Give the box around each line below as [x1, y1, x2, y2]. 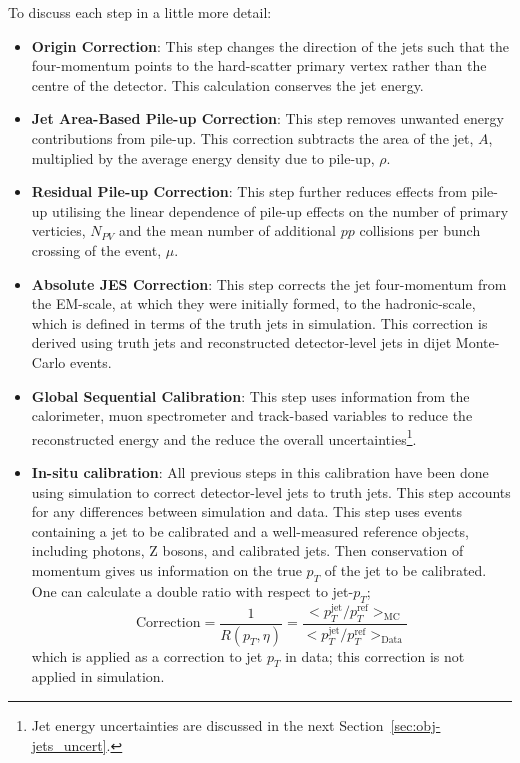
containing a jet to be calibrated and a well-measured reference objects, [31, 520, 469, 541]
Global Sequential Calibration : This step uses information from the [31, 385, 470, 406]
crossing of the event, [31, 239, 162, 260]
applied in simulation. [31, 666, 165, 687]
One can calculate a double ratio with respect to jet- [31, 580, 354, 601]
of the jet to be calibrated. [324, 559, 487, 580]
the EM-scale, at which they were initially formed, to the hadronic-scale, [31, 293, 476, 314]
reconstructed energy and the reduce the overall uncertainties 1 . [31, 425, 417, 449]
